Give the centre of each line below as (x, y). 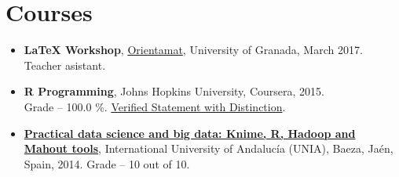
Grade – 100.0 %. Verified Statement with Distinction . (155, 106)
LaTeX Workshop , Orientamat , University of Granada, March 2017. (193, 50)
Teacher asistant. (65, 65)
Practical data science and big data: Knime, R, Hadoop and (190, 133)
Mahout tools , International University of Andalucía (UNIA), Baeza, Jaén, (209, 148)
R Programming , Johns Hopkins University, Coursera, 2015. (174, 91)
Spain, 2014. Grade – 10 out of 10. (107, 163)
